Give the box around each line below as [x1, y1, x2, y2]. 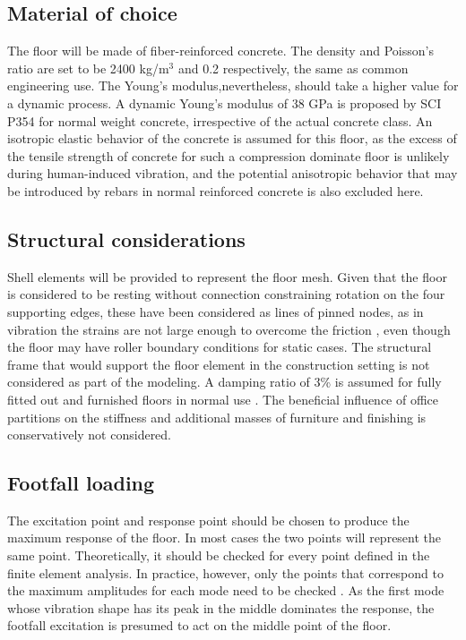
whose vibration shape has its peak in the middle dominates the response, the [7, 598, 435, 617]
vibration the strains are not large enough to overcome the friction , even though [7, 320, 451, 338]
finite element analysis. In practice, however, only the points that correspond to [7, 563, 444, 582]
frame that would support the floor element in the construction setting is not [7, 354, 430, 373]
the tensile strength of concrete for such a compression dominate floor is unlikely [7, 146, 450, 165]
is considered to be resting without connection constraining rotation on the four [7, 285, 445, 303]
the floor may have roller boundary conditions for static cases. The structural [7, 337, 432, 356]
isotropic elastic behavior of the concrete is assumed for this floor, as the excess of [7, 129, 457, 148]
